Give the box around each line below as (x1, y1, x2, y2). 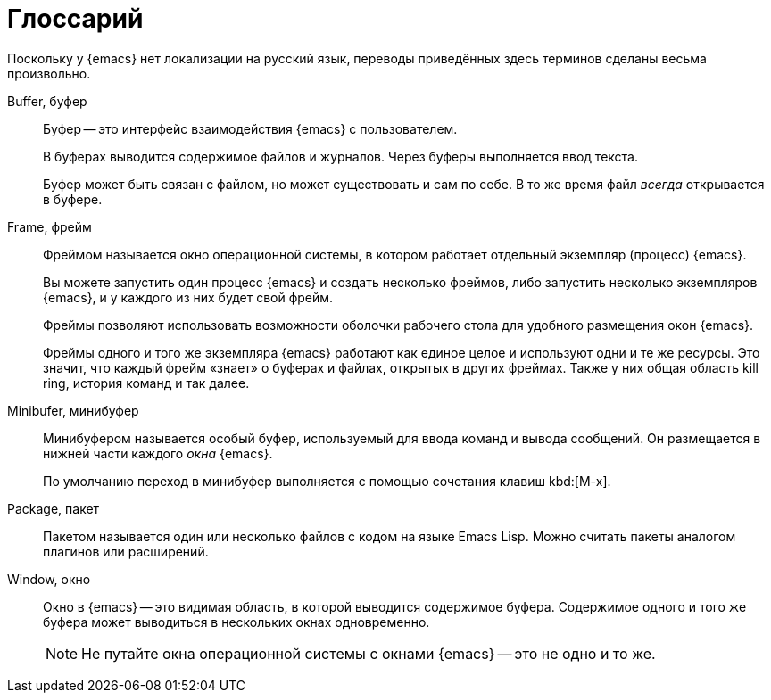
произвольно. (7, 65, 91, 81)
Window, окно (7, 571, 91, 587)
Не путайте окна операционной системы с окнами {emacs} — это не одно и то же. (81, 644, 656, 663)
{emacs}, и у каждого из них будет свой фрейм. (43, 289, 334, 305)
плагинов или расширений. (43, 543, 209, 559)
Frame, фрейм (7, 218, 92, 235)
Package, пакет (7, 500, 100, 516)
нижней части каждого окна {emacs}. (43, 445, 273, 461)
